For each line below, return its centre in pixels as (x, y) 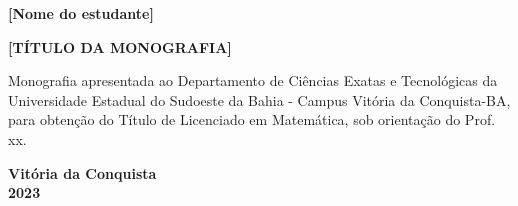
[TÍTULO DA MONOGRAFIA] (120, 46)
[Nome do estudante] (81, 13)
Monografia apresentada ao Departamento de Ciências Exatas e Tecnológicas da (253, 80)
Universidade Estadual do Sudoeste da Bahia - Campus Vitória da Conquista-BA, (259, 99)
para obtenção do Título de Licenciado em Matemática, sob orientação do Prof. (252, 119)
